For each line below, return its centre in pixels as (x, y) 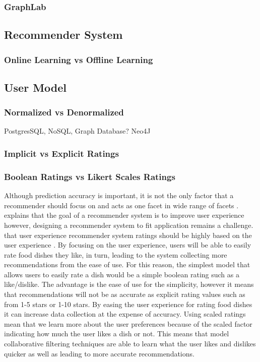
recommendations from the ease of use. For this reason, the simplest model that (127, 264)
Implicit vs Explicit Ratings (61, 153)
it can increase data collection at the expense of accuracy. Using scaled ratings (125, 314)
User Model (36, 87)
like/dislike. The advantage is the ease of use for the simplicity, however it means (129, 284)
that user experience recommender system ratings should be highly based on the (128, 235)
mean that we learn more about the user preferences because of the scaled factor (128, 323)
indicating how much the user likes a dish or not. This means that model (117, 334)
